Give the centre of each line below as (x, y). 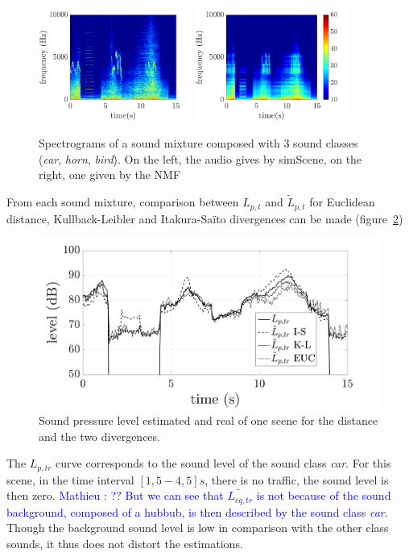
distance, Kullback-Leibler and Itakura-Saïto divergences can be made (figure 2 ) (205, 218)
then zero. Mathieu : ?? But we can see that (115, 495)
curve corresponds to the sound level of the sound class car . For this (223, 463)
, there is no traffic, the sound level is (297, 479)
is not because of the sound (324, 495)
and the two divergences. (99, 436)
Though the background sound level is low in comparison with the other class (198, 528)
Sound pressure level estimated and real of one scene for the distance (209, 420)
